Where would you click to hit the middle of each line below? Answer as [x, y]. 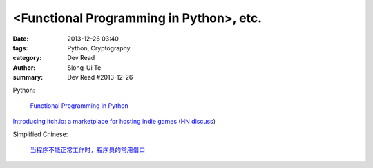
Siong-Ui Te [84, 67]
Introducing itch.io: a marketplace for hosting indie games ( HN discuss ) [114, 122]
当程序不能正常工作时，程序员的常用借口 [87, 150]
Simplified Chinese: [40, 134]
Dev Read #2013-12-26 [100, 77]
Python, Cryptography [99, 48]
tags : [20, 48]
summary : [28, 77]
